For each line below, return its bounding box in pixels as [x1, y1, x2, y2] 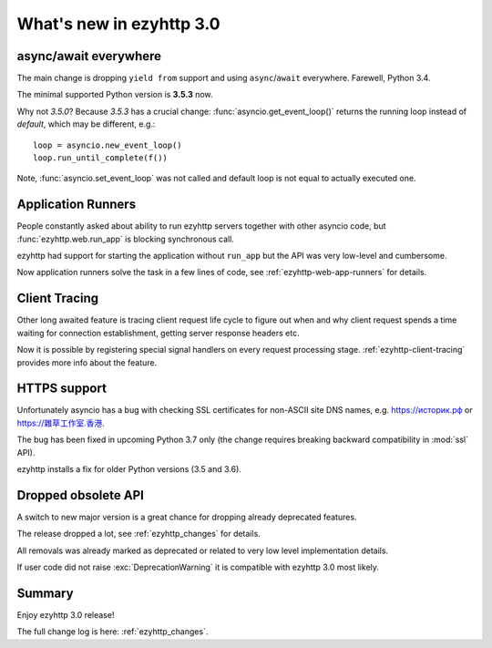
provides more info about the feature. [16, 356, 158, 368]
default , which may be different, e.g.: [16, 118, 156, 129]
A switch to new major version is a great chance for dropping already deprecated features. [16, 511, 357, 522]
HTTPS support [16, 381, 107, 396]
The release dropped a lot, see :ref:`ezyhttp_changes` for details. [16, 529, 261, 540]
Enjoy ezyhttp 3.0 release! [16, 610, 115, 621]
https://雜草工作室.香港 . [16, 417, 105, 428]
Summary [16, 585, 74, 601]
